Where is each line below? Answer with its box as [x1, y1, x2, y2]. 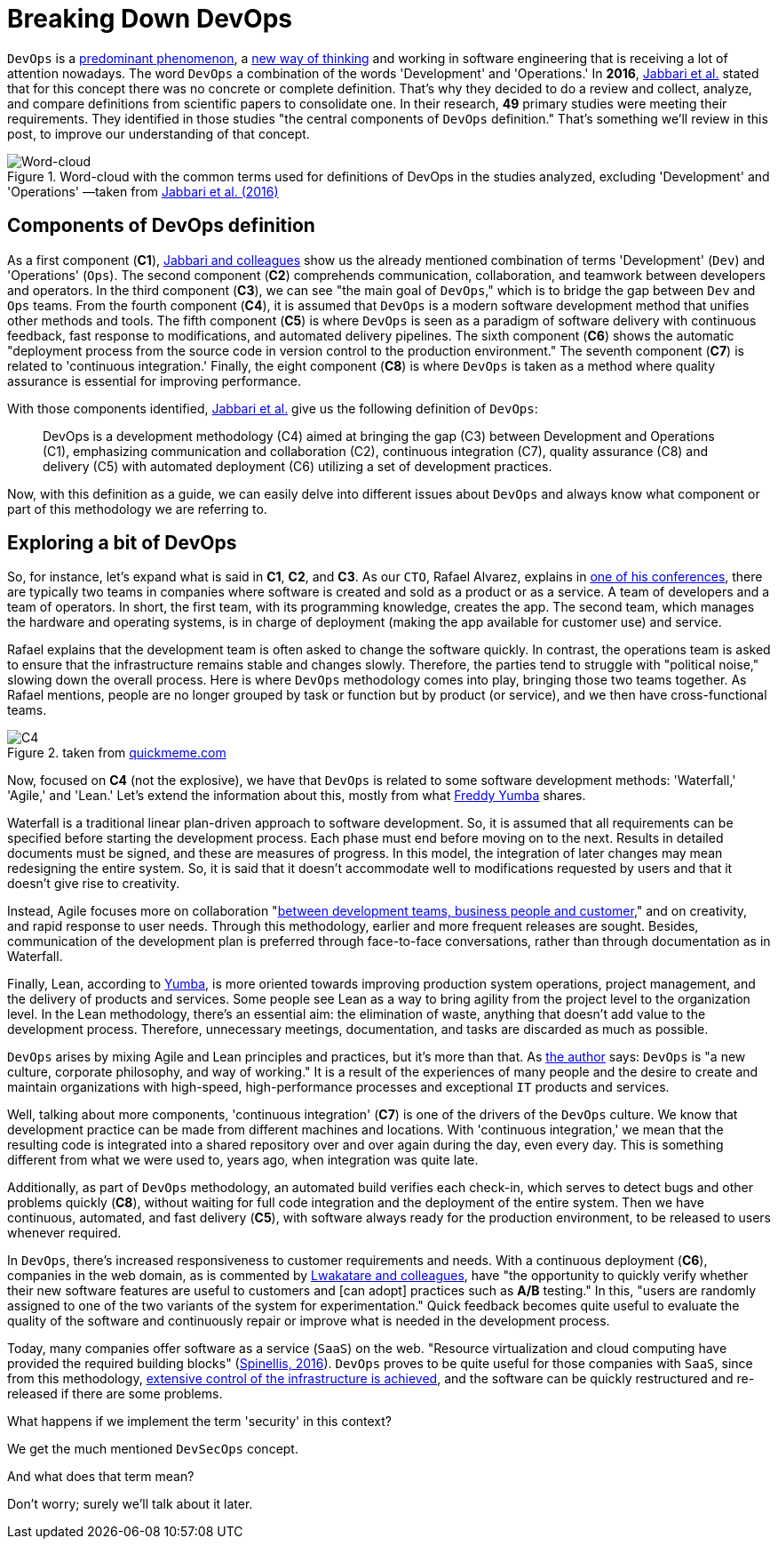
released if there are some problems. [7, 1386, 223, 1402]
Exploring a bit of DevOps [7, 532, 237, 555]
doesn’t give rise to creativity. [7, 876, 180, 892]
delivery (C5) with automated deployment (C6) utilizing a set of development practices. [43, 458, 552, 474]
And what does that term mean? [7, 1469, 194, 1485]
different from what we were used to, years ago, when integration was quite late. [7, 1152, 479, 1168]
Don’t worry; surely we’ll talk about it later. [7, 1496, 253, 1512]
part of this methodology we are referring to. [7, 501, 267, 517]
